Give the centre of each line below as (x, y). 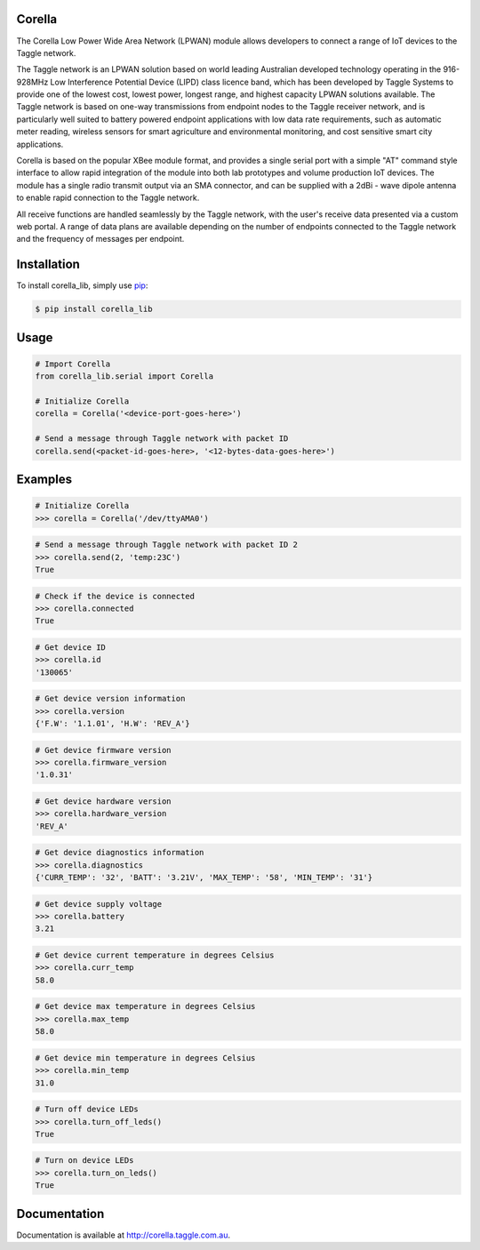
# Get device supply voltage (99, 904)
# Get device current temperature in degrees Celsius (155, 955)
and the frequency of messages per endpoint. (100, 239)
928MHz (32, 82)
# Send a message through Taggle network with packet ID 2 (166, 545)
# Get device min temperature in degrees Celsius (145, 1058)
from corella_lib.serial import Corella (124, 377)
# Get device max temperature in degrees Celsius (145, 1006)
